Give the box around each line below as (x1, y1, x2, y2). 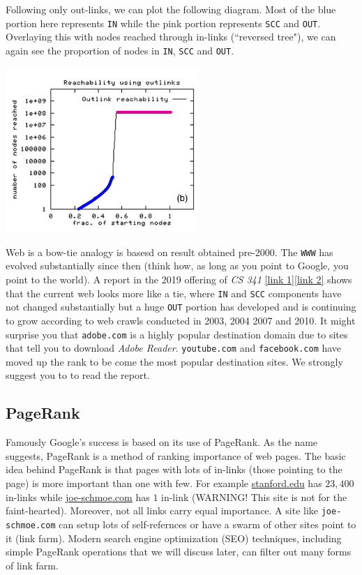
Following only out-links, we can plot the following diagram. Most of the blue (6, 2, 336, 16)
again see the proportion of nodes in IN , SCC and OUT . (6, 43, 234, 57)
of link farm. (6, 558, 59, 572)
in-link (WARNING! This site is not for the (161, 489, 347, 504)
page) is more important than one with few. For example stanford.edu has (6, 476, 322, 490)
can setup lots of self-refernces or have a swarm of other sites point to (59, 516, 356, 531)
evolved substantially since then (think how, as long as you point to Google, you (6, 258, 349, 273)
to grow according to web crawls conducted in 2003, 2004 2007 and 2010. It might (6, 313, 356, 327)
